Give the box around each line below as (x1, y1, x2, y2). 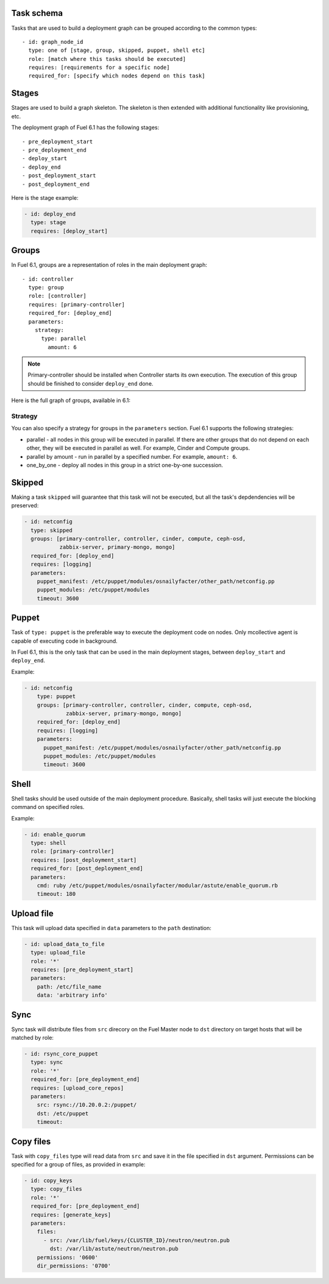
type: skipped (30, 527, 73, 534)
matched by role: (11, 1034, 54, 1042)
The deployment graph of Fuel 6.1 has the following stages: (11, 124, 160, 131)
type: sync (30, 1059, 63, 1066)
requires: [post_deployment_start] (30, 856, 137, 863)
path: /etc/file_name (37, 983, 102, 990)
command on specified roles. (11, 803, 85, 811)
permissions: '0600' (37, 1254, 99, 1261)
